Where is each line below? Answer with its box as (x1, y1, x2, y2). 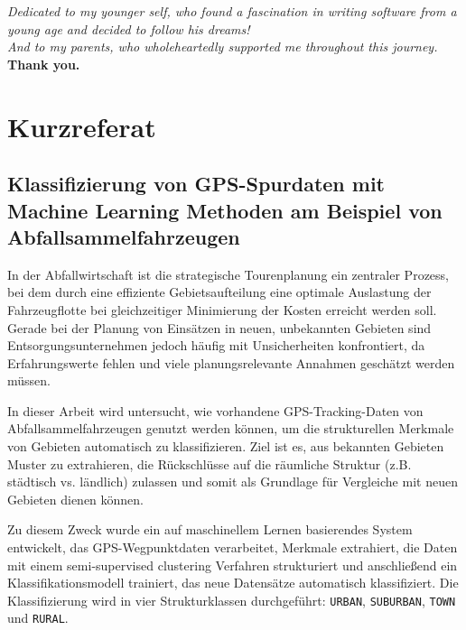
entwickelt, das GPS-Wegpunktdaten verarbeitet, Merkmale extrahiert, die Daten (7, 538, 458, 557)
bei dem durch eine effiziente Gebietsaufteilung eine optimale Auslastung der (7, 283, 432, 301)
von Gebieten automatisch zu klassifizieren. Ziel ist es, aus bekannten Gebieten (7, 437, 444, 456)
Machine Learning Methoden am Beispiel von (7, 196, 443, 224)
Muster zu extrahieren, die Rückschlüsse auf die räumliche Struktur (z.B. (7, 454, 412, 473)
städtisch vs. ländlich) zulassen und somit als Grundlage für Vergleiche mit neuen (7, 472, 458, 491)
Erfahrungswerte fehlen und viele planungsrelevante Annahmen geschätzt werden (7, 353, 455, 372)
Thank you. (7, 54, 80, 73)
